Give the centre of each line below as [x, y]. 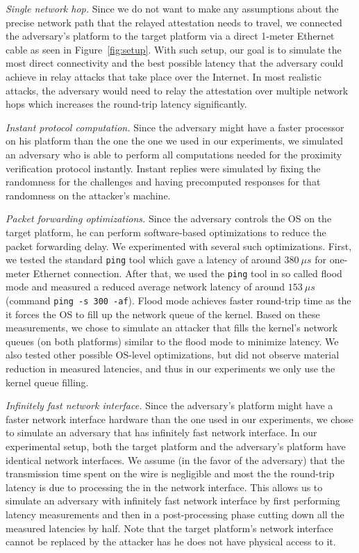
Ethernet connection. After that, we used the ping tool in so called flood [187, 273]
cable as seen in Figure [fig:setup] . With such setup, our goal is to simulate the [174, 49]
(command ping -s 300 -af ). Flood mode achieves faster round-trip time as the [178, 300]
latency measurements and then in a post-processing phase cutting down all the [175, 514]
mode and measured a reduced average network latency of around [145, 287]
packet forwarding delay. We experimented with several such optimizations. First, [179, 246]
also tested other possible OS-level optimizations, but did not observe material [173, 355]
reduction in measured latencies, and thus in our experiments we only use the [170, 369]
